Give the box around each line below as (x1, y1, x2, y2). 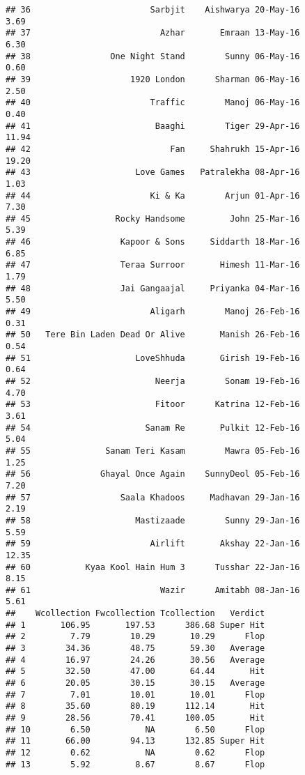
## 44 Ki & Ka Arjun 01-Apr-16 (6, 190, 300, 201)
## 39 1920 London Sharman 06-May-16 (6, 74, 300, 84)
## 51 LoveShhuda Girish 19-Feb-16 (6, 353, 300, 363)
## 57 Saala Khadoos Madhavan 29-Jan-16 (6, 492, 300, 502)
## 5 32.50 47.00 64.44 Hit (6, 666, 265, 677)
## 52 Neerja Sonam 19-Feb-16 (6, 376, 300, 386)
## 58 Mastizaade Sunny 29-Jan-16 (6, 515, 300, 525)
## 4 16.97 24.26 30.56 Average (6, 654, 265, 665)
